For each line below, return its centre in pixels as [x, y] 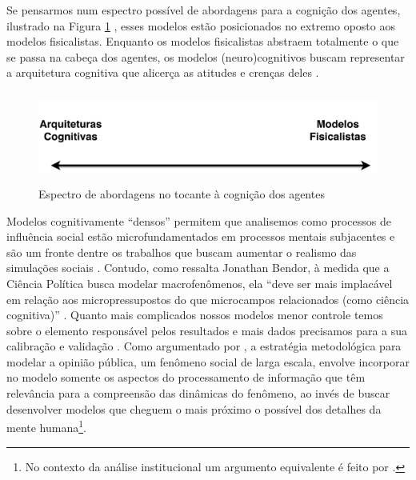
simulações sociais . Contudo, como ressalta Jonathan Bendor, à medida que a [198, 268]
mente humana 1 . [46, 426]
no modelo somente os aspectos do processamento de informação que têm [186, 377]
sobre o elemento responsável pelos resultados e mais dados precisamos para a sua [207, 330]
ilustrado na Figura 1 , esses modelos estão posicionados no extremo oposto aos [201, 25]
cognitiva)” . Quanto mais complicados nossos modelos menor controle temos [195, 315]
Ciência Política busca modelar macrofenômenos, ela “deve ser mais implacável [200, 283]
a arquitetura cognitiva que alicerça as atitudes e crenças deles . [163, 72]
